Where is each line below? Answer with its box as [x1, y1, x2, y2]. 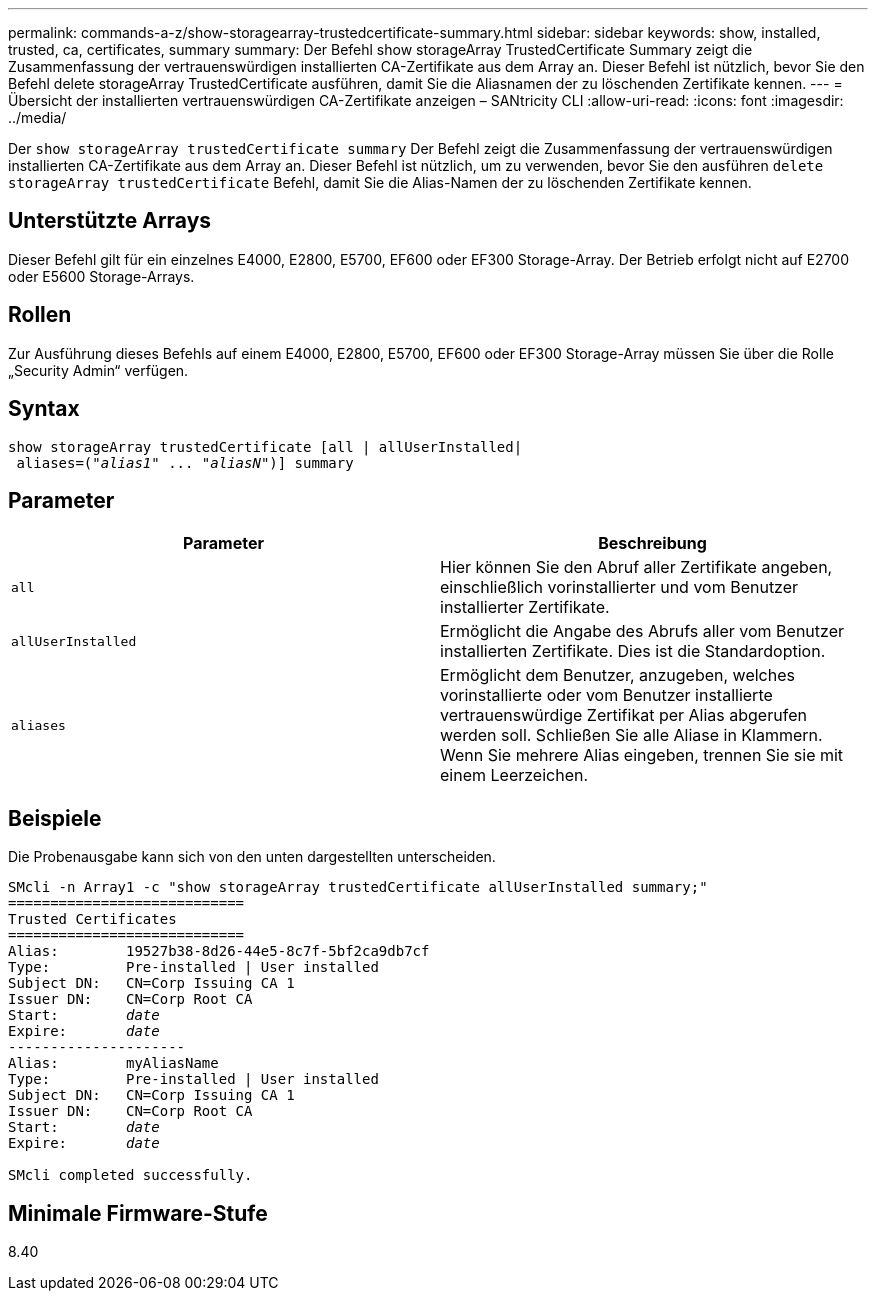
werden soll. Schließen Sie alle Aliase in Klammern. [440, 725, 823, 746]
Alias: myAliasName [8, 1055, 219, 1072]
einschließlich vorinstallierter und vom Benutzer [440, 577, 799, 598]
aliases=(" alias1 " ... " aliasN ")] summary [16, 454, 354, 471]
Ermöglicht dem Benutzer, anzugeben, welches [440, 665, 795, 686]
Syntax [8, 396, 80, 422]
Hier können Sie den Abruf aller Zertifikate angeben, [440, 557, 833, 578]
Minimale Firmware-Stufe [8, 1200, 268, 1226]
